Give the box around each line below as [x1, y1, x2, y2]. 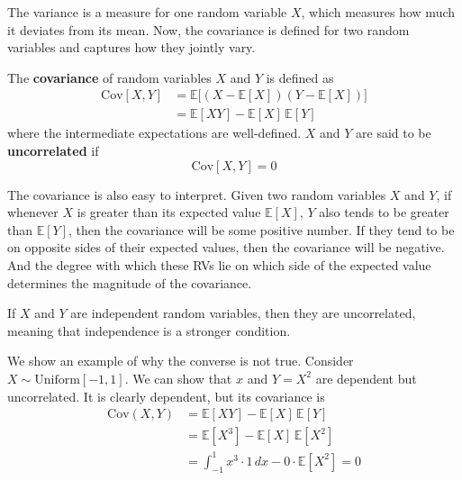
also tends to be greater [319, 203, 449, 222]
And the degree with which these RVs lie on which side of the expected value [7, 256, 431, 274]
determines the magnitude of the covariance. [7, 273, 252, 292]
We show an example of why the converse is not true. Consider [7, 351, 354, 370]
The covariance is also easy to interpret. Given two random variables [7, 185, 386, 204]
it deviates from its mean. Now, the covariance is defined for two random [7, 20, 410, 39]
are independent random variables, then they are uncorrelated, [70, 303, 416, 322]
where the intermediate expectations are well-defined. [7, 123, 302, 142]
